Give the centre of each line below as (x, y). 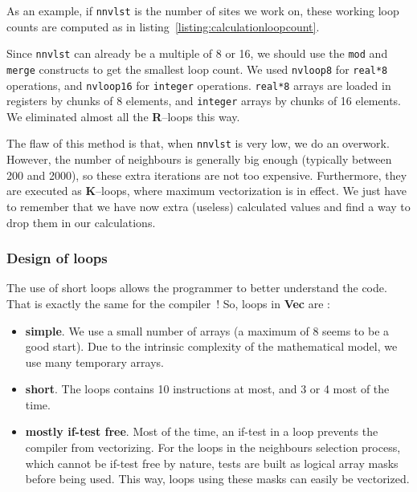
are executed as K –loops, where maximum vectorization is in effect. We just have (206, 191)
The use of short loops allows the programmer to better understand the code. (197, 288)
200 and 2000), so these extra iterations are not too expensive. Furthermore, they (207, 175)
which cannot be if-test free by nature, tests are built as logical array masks (212, 463)
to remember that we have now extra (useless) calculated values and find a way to (208, 206)
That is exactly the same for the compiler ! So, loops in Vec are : (168, 303)
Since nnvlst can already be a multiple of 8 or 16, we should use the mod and (197, 53)
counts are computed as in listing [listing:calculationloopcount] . (163, 26)
